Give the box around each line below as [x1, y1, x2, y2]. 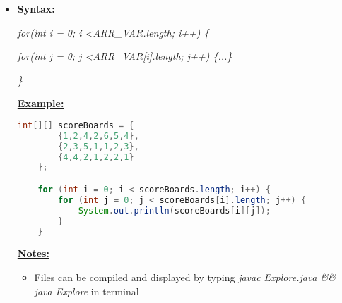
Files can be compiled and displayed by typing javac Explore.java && [34, 269, 336, 284]
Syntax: [17, 1, 55, 16]
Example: [17, 96, 64, 111]
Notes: [17, 246, 49, 261]
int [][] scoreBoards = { [17, 120, 134, 130]
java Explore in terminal [34, 283, 139, 298]
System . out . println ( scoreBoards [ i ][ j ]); [78, 205, 271, 216]
